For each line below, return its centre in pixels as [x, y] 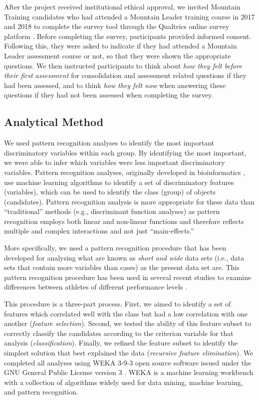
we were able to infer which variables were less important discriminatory [115, 162]
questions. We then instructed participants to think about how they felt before [123, 65]
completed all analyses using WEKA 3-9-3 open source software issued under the [128, 362]
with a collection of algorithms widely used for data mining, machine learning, [124, 382]
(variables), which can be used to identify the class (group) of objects [110, 192]
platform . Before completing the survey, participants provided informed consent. [128, 36]
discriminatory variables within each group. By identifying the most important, [125, 152]
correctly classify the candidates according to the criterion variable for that [119, 333]
